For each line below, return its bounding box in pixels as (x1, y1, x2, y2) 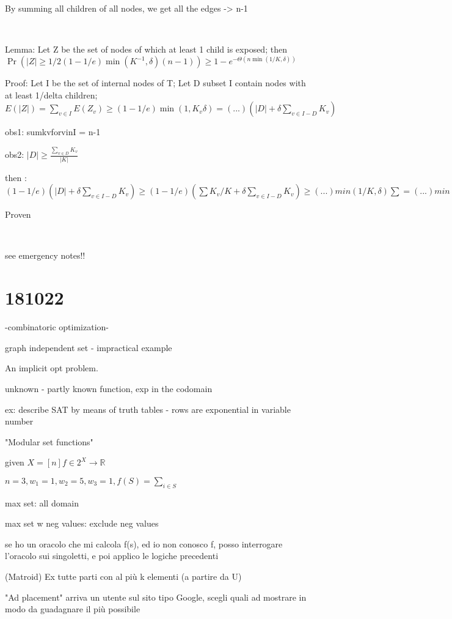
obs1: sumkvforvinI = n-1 (5, 125, 101, 138)
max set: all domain (5, 496, 79, 509)
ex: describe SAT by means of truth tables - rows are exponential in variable (5, 402, 291, 415)
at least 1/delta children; (5, 88, 98, 101)
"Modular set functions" (5, 435, 93, 448)
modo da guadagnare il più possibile (5, 602, 140, 615)
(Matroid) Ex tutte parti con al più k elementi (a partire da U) (5, 570, 242, 583)
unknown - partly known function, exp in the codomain (5, 382, 213, 395)
